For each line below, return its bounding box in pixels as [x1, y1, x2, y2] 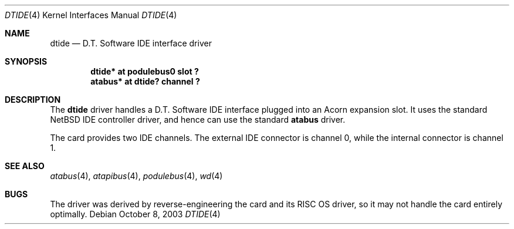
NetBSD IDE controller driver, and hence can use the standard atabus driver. [50, 114, 346, 124]
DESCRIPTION [5, 95, 61, 105]
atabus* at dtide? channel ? [90, 76, 200, 86]
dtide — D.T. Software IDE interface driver [50, 38, 212, 48]
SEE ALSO [5, 161, 45, 171]
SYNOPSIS [5, 56, 48, 66]
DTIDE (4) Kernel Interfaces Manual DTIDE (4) [5, 10, 177, 20]
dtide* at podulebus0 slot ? [90, 66, 199, 76]
